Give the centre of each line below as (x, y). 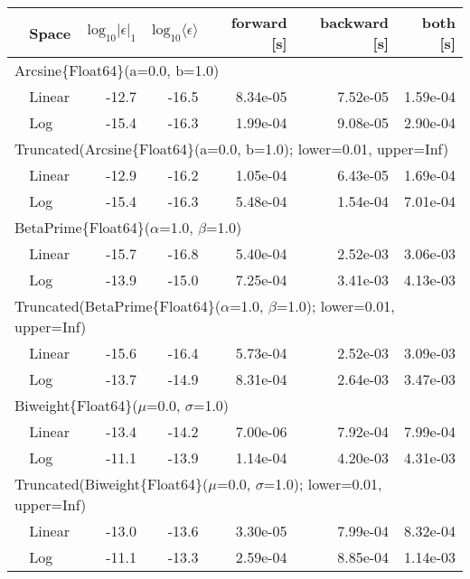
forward (259, 22)
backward (355, 22)
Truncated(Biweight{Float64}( (112, 484)
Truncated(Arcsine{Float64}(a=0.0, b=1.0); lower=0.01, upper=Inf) (232, 149)
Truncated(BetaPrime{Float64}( (117, 306)
